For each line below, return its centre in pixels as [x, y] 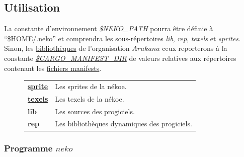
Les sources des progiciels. [95, 111]
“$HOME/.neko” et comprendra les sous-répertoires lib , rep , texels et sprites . [122, 38]
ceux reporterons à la [195, 48]
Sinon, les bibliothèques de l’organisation [67, 48]
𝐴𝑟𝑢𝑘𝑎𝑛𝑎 [146, 49]
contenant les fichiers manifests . [53, 68]
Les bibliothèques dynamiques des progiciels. [124, 124]
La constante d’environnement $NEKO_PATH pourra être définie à [109, 28]
